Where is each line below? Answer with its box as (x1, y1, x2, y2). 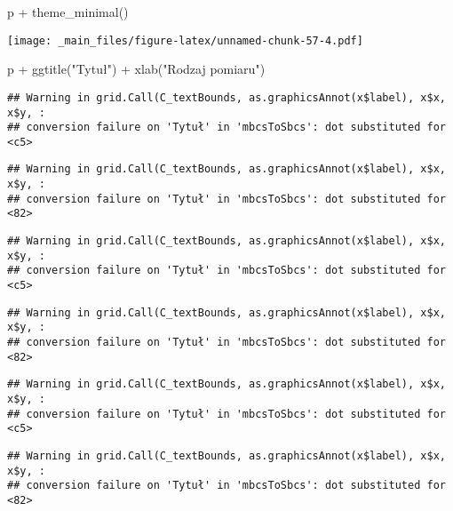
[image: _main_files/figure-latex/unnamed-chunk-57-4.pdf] (7, 34, 363, 47)
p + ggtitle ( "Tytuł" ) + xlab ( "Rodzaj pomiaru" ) (7, 60, 266, 78)
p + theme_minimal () (7, 3, 129, 20)
